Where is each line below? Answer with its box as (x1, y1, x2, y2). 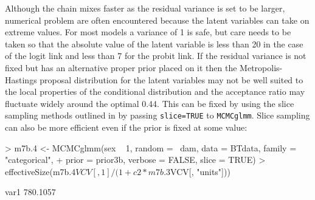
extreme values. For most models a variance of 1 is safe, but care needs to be (5, 26, 291, 38)
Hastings (5, 73, 37, 86)
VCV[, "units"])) (170, 165, 230, 178)
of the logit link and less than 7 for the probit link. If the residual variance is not (5, 49, 306, 62)
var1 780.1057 (5, 185, 56, 198)
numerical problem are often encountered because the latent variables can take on (5, 13, 310, 26)
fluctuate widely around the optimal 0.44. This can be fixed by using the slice (5, 97, 294, 109)
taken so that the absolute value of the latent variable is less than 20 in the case (5, 37, 303, 50)
